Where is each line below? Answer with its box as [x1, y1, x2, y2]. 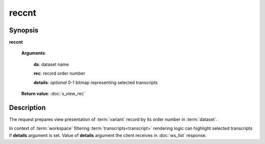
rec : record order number [33, 70, 85, 76]
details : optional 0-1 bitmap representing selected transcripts [33, 79, 158, 86]
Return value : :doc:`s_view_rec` [21, 91, 85, 97]
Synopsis [9, 26, 39, 34]
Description [9, 103, 46, 112]
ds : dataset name [33, 61, 69, 67]
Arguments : [21, 50, 47, 56]
